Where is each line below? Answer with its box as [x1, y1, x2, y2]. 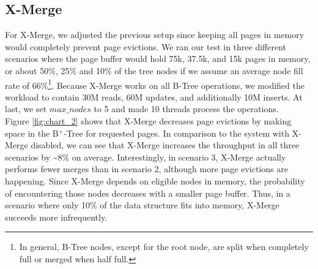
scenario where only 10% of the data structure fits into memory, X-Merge [5, 199, 279, 211]
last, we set [5, 102, 47, 115]
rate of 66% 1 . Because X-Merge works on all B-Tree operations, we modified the [5, 77, 305, 91]
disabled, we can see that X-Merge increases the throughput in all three [31, 138, 300, 151]
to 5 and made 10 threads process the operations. [94, 102, 279, 115]
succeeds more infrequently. [5, 210, 108, 223]
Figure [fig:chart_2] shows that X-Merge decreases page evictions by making [5, 115, 292, 127]
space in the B [5, 126, 59, 139]
